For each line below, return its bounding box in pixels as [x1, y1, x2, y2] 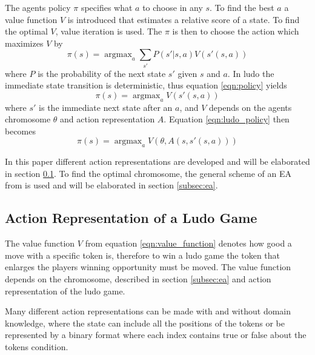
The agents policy [5, 1, 71, 13]
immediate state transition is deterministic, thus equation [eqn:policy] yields [5, 79, 287, 91]
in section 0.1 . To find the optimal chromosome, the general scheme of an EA [5, 167, 291, 179]
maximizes [5, 36, 44, 49]
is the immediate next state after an [39, 101, 173, 113]
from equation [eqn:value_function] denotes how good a [85, 237, 292, 250]
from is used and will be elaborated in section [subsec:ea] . [5, 179, 218, 191]
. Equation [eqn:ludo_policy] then [164, 113, 290, 125]
